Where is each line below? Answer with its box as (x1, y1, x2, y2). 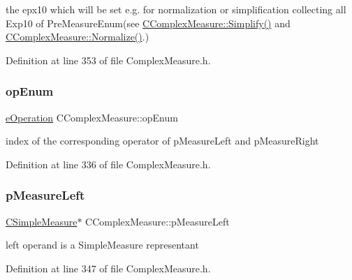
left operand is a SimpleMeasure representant (6, 237, 199, 252)
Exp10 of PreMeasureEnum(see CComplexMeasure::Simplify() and (6, 15, 291, 30)
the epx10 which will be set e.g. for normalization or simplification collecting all (6, 2, 346, 16)
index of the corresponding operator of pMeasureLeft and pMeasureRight (6, 133, 319, 148)
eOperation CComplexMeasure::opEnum (6, 110, 178, 124)
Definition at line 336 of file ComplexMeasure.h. (6, 156, 211, 171)
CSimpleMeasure (6, 214, 78, 228)
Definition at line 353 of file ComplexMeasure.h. (6, 52, 211, 67)
